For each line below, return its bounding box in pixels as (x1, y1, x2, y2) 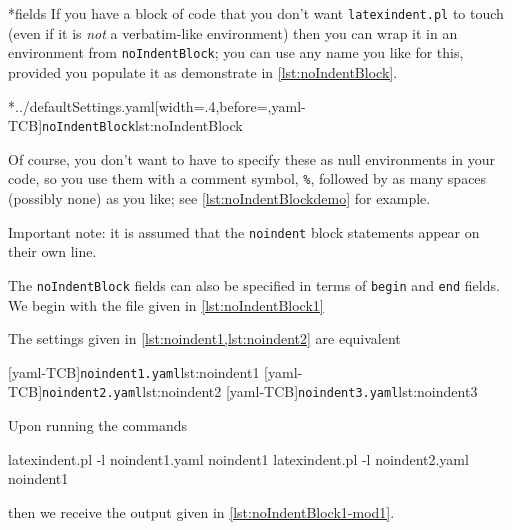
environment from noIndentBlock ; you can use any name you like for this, (8, 42, 464, 63)
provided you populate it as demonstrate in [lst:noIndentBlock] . (8, 61, 398, 82)
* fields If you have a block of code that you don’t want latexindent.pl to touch (8, 3, 504, 23)
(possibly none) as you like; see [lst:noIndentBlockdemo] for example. (8, 188, 431, 208)
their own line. (8, 241, 97, 262)
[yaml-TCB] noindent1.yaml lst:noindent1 (8, 361, 260, 382)
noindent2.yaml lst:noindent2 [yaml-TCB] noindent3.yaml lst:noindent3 (42, 381, 478, 402)
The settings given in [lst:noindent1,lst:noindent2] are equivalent (8, 328, 401, 349)
